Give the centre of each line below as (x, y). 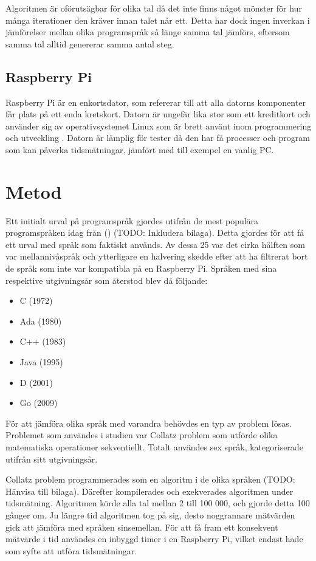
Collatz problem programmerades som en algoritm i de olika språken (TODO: (150, 479)
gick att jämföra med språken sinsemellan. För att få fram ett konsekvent (142, 527)
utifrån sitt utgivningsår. (52, 459)
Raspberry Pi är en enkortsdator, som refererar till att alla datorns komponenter (156, 102)
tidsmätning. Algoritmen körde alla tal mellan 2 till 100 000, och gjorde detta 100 (158, 503)
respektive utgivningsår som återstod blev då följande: (107, 280)
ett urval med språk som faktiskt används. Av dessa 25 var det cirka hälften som (155, 244)
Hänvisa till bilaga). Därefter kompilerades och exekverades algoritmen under (149, 491)
